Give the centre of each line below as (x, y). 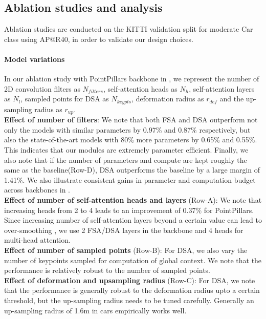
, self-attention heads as (140, 88)
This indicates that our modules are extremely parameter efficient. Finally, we (126, 150)
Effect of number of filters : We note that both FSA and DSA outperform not (131, 120)
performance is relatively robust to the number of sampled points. (107, 270)
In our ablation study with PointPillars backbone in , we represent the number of (132, 79)
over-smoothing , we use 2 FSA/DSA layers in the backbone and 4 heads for (124, 230)
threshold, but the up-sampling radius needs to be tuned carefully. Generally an (129, 300)
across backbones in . (37, 190)
